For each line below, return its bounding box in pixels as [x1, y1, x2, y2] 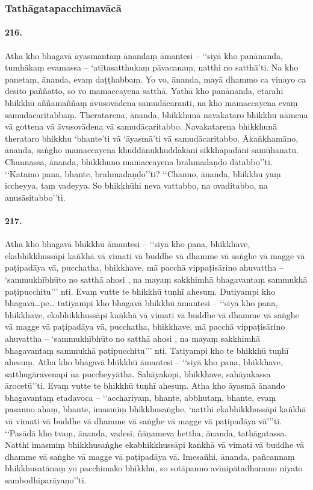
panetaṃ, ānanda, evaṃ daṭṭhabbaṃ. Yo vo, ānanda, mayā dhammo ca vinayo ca [5, 72, 306, 85]
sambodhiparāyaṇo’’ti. [5, 474, 87, 486]
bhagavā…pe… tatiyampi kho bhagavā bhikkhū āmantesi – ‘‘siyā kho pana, [5, 297, 278, 309]
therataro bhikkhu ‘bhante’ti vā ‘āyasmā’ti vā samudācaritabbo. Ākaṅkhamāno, [5, 131, 299, 144]
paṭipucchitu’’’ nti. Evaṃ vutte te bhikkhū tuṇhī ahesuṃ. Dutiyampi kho [5, 284, 275, 297]
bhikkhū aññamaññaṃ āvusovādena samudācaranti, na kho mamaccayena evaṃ [5, 96, 298, 109]
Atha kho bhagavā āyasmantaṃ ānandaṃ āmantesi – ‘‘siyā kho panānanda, [5, 49, 283, 61]
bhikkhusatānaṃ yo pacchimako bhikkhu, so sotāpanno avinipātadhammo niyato [5, 462, 303, 474]
